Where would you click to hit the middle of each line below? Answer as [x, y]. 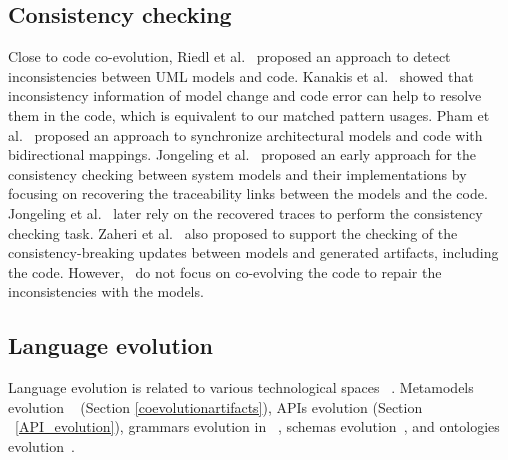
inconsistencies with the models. [106, 291]
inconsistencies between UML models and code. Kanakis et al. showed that [241, 75]
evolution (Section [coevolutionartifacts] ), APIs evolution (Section [215, 406]
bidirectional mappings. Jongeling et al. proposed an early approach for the [242, 154]
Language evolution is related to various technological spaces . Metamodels [241, 387]
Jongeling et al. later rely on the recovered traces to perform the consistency [245, 212]
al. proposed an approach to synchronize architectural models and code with [245, 134]
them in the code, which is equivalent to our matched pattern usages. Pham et [249, 114]
